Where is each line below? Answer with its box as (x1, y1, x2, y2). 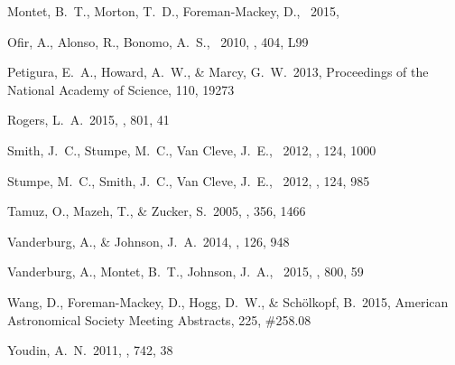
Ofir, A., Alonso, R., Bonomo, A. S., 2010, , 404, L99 (7, 32, 309, 51)
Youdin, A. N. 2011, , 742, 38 (7, 341, 173, 360)
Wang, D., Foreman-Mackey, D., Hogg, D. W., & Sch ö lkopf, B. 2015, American (7, 292, 449, 311)
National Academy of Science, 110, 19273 (7, 80, 235, 98)
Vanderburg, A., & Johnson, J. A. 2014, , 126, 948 (7, 231, 290, 250)
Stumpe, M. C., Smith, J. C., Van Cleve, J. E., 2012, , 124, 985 (7, 171, 370, 190)
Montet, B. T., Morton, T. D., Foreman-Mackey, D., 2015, (7, 2, 339, 20)
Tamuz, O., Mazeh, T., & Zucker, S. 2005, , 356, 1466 (7, 201, 306, 220)
